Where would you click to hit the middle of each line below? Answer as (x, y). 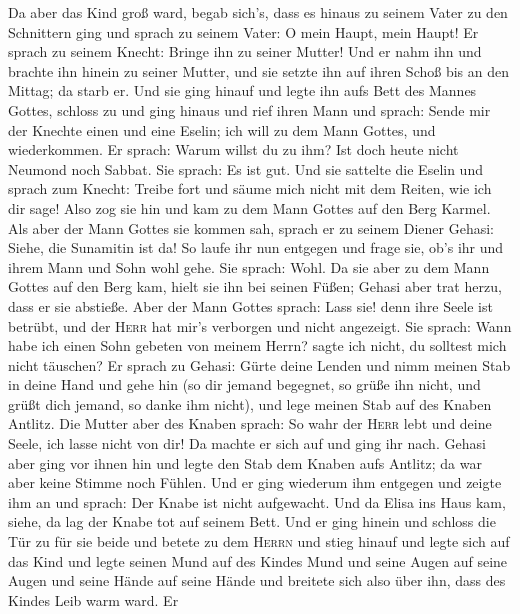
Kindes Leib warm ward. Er (93, 599)
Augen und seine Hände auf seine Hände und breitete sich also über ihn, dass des (257, 580)
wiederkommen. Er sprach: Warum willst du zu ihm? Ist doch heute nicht (233, 149)
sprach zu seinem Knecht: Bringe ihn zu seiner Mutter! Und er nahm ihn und (245, 51)
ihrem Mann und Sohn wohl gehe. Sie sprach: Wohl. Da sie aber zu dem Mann (249, 266)
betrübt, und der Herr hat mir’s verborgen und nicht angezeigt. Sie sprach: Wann (260, 325)
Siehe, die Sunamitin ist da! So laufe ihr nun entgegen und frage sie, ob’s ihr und (256, 247)
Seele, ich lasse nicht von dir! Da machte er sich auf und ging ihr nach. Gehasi (247, 443)
